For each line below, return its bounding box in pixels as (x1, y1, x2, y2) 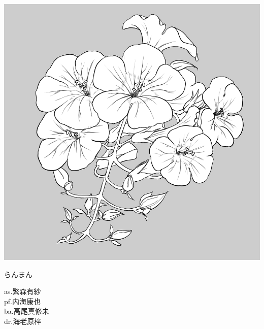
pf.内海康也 (4, 295, 41, 306)
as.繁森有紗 (4, 286, 41, 297)
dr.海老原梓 (4, 315, 42, 326)
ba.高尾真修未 (4, 306, 49, 316)
